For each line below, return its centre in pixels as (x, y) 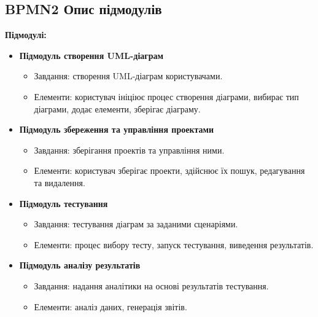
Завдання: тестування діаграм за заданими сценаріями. (136, 224)
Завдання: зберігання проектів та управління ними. (129, 150)
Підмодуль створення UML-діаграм (91, 55)
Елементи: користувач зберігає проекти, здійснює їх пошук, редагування (169, 170)
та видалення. (60, 182)
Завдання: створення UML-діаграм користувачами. (128, 76)
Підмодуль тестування (64, 203)
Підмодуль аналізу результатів (80, 265)
